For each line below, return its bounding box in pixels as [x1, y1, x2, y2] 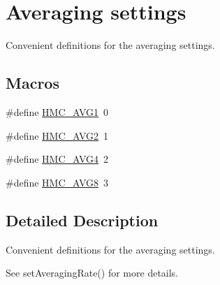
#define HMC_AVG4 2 [6, 152, 109, 166]
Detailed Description [6, 209, 159, 231]
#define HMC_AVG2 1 [6, 128, 109, 142]
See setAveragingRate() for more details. [6, 265, 179, 280]
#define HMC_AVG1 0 [6, 104, 109, 119]
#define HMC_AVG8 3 [6, 175, 109, 189]
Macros [6, 72, 59, 94]
